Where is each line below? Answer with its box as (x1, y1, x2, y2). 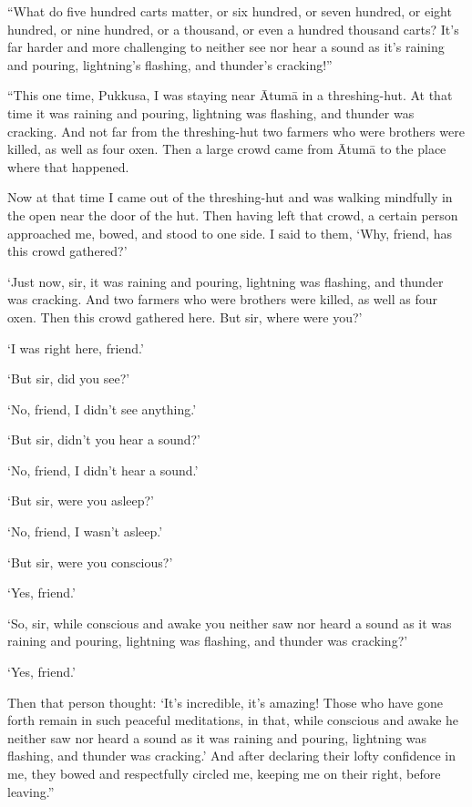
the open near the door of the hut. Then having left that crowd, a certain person (7, 205, 458, 224)
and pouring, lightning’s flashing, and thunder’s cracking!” (7, 55, 333, 74)
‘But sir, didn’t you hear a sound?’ (7, 430, 201, 449)
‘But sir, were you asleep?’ (7, 491, 155, 510)
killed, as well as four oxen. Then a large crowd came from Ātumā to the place (7, 139, 446, 158)
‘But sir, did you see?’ (7, 369, 130, 388)
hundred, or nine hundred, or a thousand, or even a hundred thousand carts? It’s (7, 19, 459, 38)
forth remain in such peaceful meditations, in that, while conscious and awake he (7, 710, 459, 730)
